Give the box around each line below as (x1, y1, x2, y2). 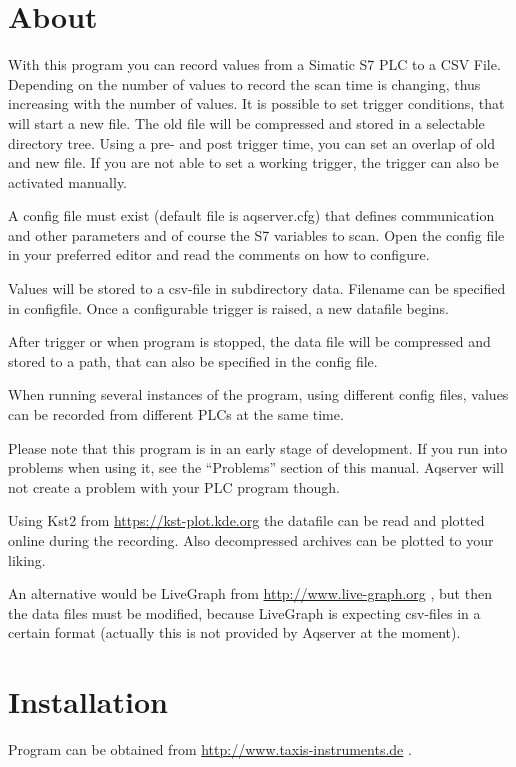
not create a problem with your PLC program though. (8, 476, 340, 497)
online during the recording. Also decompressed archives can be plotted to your (8, 530, 494, 550)
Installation (8, 681, 168, 722)
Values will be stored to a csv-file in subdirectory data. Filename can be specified (8, 278, 506, 299)
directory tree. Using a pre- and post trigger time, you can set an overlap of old (8, 132, 495, 153)
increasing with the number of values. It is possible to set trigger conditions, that (8, 93, 505, 114)
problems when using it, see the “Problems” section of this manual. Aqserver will (8, 457, 504, 478)
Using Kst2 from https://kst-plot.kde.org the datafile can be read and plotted (8, 510, 485, 531)
